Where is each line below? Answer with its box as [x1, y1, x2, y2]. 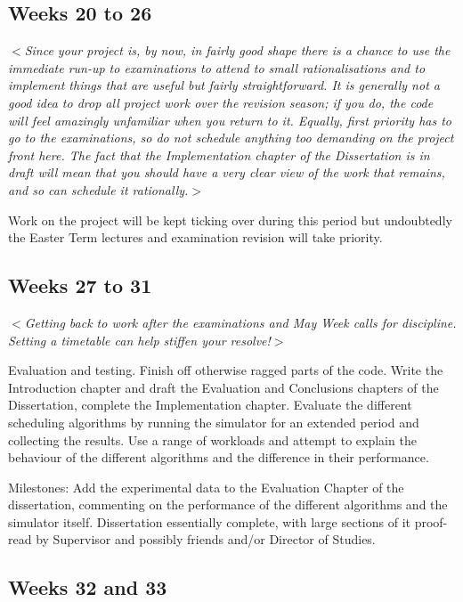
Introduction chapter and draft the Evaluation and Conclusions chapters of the [8, 378, 439, 396]
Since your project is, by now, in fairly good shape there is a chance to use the [24, 41, 451, 60]
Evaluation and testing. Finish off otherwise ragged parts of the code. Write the [8, 361, 443, 379]
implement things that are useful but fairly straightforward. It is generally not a [8, 76, 440, 94]
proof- [414, 512, 448, 531]
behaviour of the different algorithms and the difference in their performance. [8, 448, 429, 467]
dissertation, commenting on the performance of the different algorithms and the [8, 495, 448, 514]
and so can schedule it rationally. [8, 180, 189, 199]
